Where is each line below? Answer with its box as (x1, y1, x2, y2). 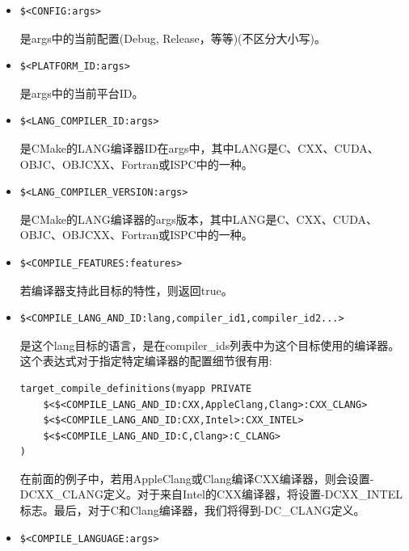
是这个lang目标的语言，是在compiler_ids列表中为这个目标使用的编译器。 (19, 336, 400, 353)
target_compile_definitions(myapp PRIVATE (19, 382, 252, 394)
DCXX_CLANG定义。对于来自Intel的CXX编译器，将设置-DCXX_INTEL (19, 486, 403, 503)
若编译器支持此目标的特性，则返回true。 (19, 281, 233, 298)
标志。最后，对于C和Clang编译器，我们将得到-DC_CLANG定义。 (19, 502, 365, 519)
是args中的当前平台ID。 (19, 84, 144, 101)
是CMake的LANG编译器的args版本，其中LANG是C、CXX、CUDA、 (19, 210, 378, 227)
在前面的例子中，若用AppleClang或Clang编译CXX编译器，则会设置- (19, 469, 374, 486)
